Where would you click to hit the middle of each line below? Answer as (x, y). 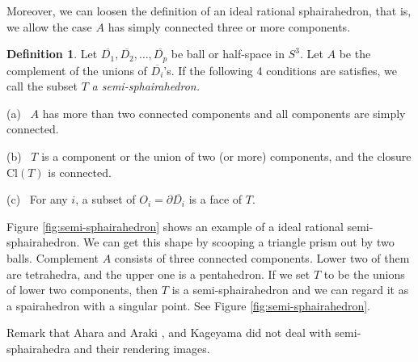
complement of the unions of (77, 70)
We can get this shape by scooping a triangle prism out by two (239, 242)
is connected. (80, 172)
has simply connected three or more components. (229, 26)
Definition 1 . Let (52, 54)
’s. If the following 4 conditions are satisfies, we (280, 70)
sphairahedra (38, 348)
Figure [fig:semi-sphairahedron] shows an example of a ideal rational (175, 226)
